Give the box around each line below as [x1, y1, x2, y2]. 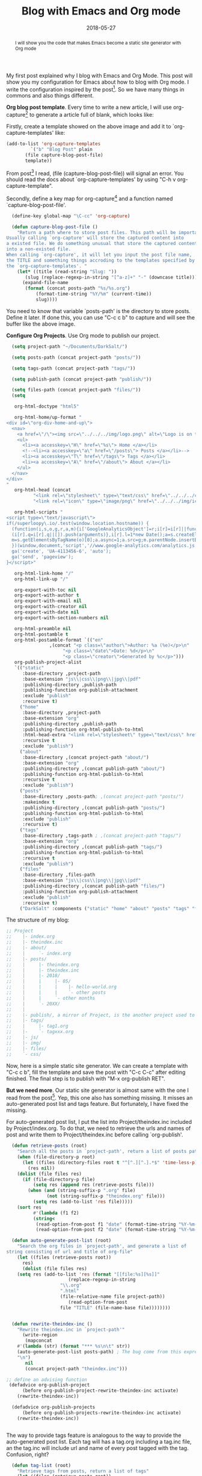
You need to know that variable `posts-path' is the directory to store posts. [6, 307, 191, 314]
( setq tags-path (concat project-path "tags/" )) [11, 365, 136, 371]
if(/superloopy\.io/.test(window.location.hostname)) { [6, 520, 149, 526]
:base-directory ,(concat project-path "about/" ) [22, 754, 149, 760]
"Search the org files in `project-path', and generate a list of [17, 1243, 187, 1250]
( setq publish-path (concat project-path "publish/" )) [11, 376, 152, 382]
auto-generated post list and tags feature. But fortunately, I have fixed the [6, 1100, 189, 1108]
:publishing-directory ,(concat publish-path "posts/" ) [22, 805, 165, 811]
